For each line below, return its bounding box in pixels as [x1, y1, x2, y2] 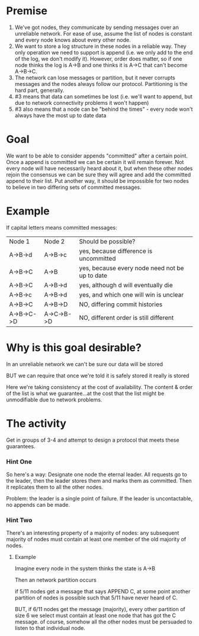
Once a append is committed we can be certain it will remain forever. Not [6, 158, 184, 165]
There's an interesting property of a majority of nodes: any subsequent [6, 529, 179, 537]
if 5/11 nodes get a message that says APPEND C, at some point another [14, 588, 191, 595]
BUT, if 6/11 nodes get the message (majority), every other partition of [14, 606, 185, 613]
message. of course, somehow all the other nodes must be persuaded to [14, 618, 192, 625]
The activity [6, 416, 67, 430]
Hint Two [6, 516, 33, 524]
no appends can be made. [6, 501, 70, 508]
